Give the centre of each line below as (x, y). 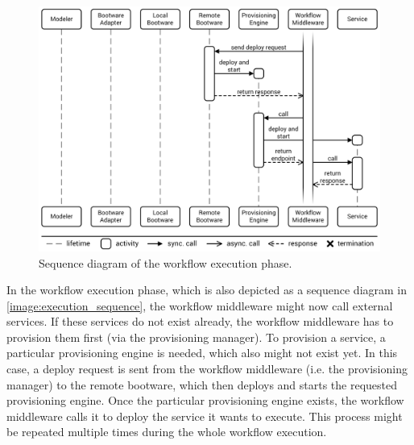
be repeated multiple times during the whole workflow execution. (167, 432)
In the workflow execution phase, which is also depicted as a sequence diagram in (207, 290)
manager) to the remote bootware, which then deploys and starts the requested (202, 384)
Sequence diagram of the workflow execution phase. (166, 262)
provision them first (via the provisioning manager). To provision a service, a (196, 337)
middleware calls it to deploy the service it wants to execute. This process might (205, 416)
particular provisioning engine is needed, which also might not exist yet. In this (202, 353)
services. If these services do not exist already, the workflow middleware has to (200, 321)
